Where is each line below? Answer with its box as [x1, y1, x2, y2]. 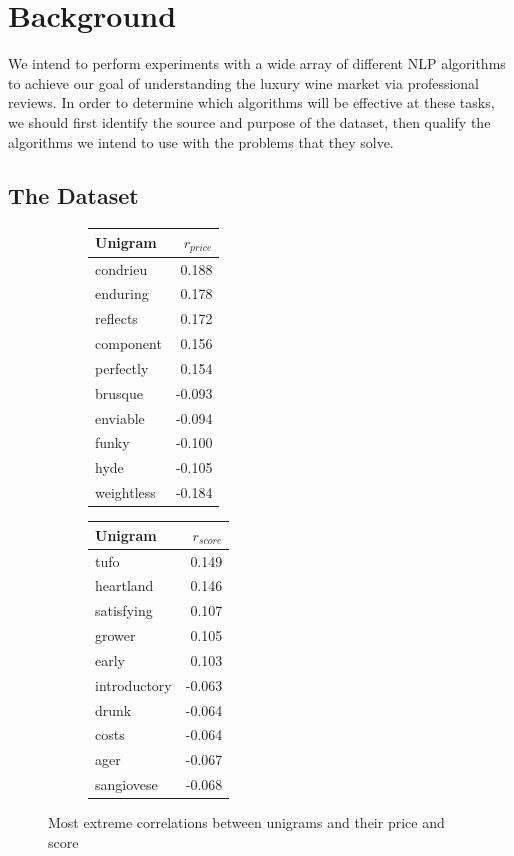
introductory [95, 674, 172, 695]
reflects [95, 308, 138, 329]
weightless [95, 482, 156, 503]
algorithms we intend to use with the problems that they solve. [8, 131, 394, 152]
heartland [95, 575, 154, 596]
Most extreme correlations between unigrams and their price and [48, 812, 445, 833]
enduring [95, 283, 149, 304]
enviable [95, 407, 145, 428]
